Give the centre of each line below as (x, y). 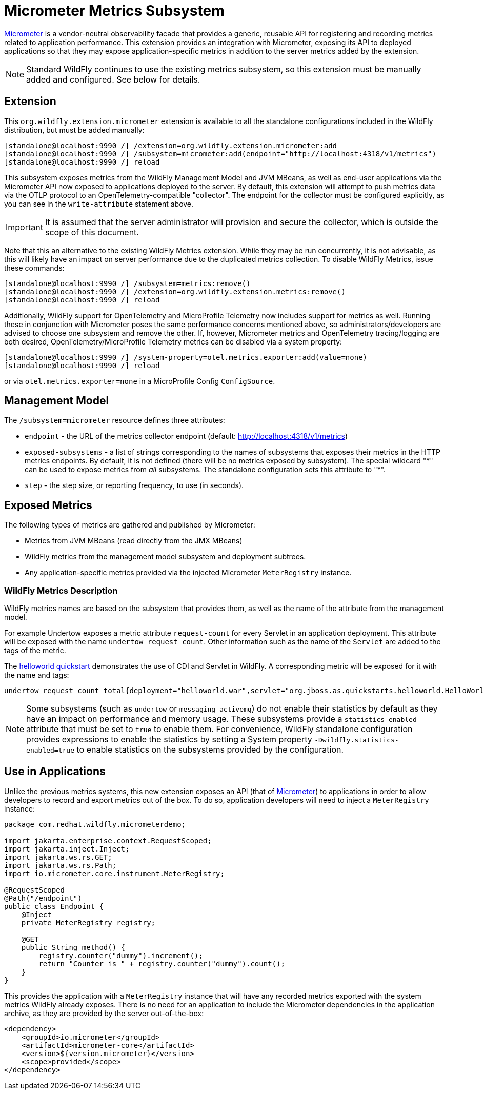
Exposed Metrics (48, 505)
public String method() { (73, 947)
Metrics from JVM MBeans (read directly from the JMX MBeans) (134, 541)
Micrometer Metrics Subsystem (114, 11)
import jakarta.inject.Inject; (67, 849)
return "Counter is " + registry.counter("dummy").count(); (162, 964)
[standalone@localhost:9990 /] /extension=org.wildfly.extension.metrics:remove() (175, 291)
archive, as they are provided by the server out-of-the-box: (104, 1013)
